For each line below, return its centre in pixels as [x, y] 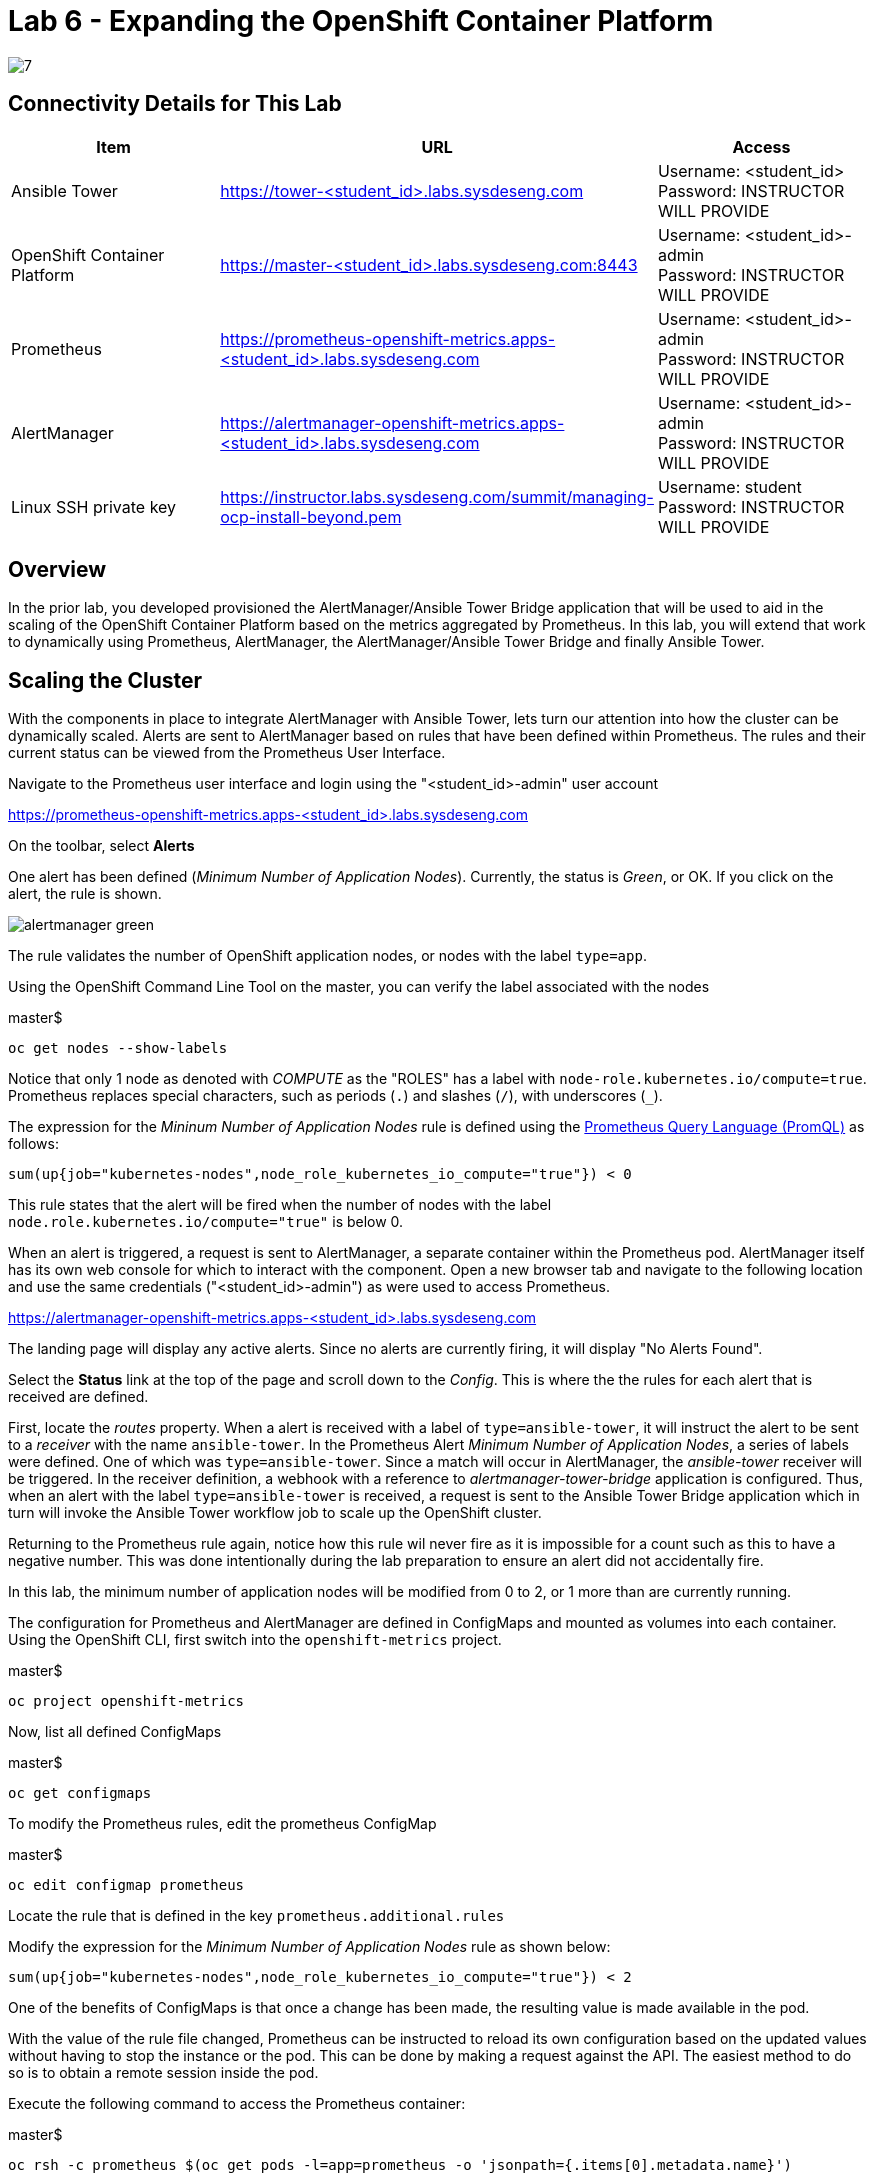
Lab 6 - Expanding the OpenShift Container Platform [361, 21]
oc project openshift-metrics [126, 1701]
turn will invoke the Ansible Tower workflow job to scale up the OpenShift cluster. [275, 1513]
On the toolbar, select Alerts [101, 846]
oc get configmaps [80, 1793]
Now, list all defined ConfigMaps [115, 1732]
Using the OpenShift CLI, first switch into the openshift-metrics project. [255, 1640]
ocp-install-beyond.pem [311, 516]
